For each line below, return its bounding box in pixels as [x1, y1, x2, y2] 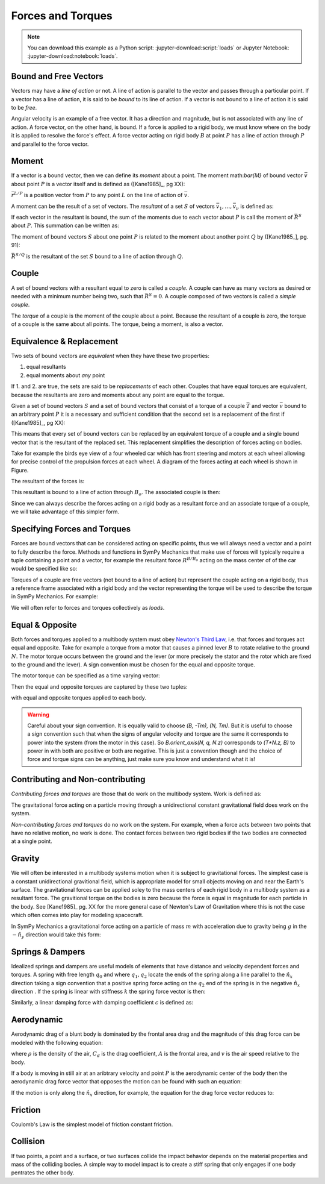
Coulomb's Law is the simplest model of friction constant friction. [11, 1121, 173, 1128]
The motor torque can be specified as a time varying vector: [11, 672, 161, 679]
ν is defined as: [235, 202, 274, 211]
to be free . [11, 104, 37, 111]
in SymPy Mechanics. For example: [11, 593, 99, 600]
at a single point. [11, 838, 52, 845]
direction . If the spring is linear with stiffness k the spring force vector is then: [11, 988, 206, 995]
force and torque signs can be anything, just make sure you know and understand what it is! [27, 756, 256, 763]
